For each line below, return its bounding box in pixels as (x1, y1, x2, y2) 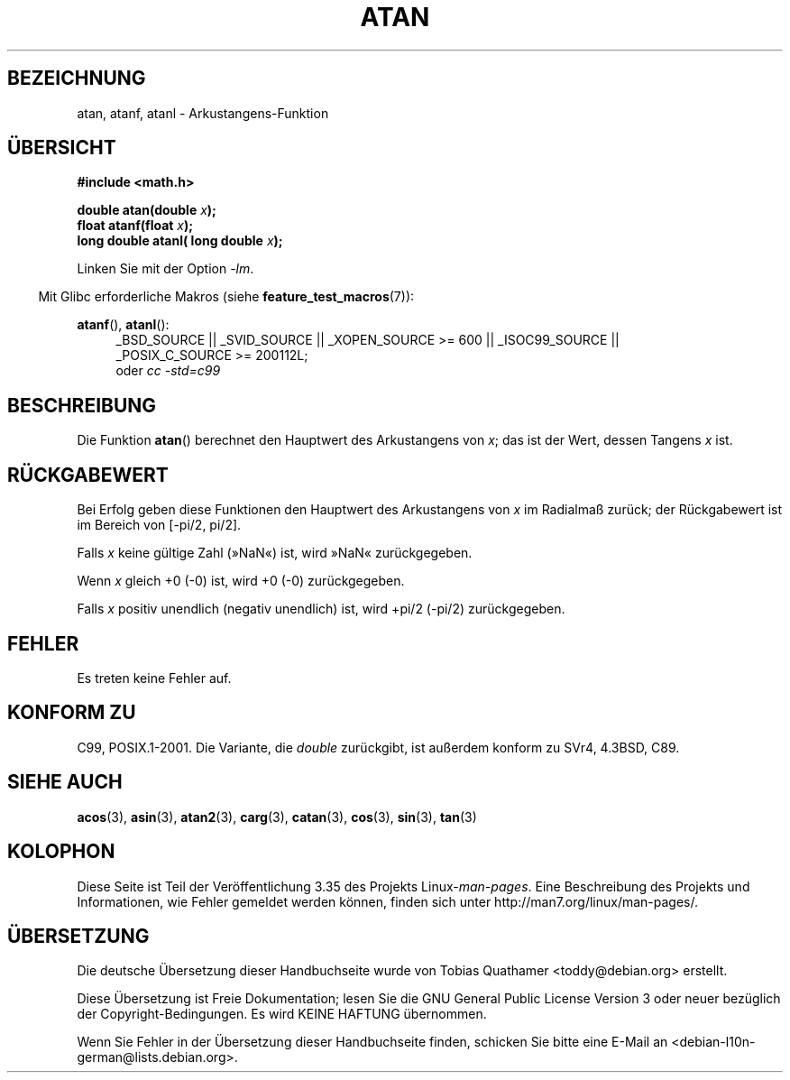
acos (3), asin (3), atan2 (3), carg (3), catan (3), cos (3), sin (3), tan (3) (77, 808, 477, 825)
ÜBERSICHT (7, 136, 116, 160)
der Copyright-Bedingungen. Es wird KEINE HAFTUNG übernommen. (77, 1006, 487, 1022)
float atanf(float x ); (77, 217, 194, 234)
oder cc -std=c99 (115, 363, 221, 379)
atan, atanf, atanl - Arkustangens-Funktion (77, 105, 329, 121)
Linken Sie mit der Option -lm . (77, 261, 254, 277)
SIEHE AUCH (7, 771, 123, 794)
